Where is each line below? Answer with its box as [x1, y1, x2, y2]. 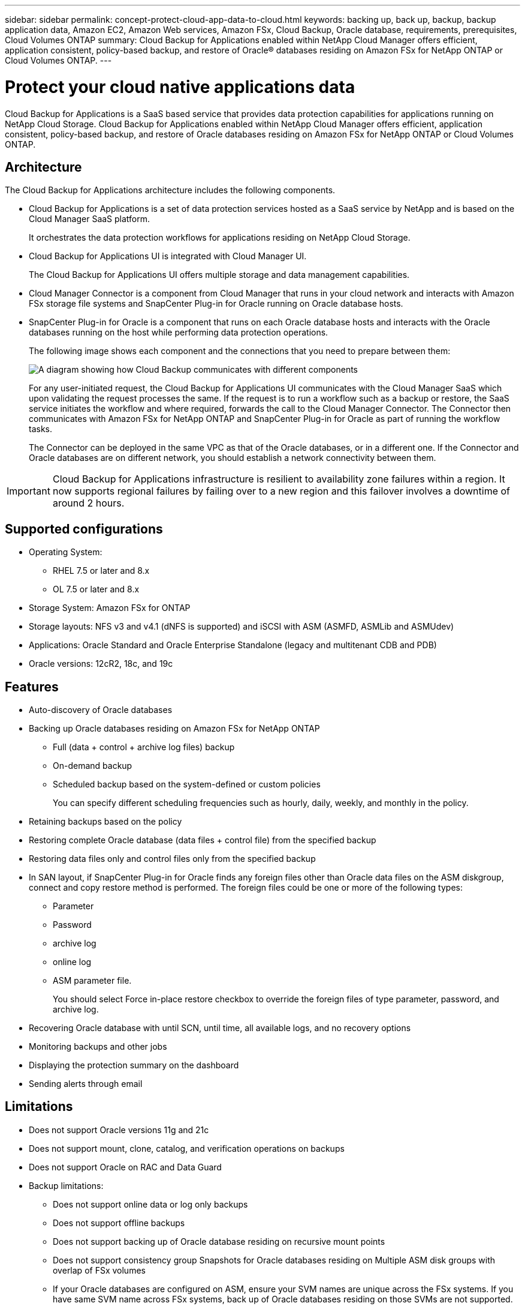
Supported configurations [5, 521, 163, 537]
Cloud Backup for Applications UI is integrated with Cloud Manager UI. [29, 251, 307, 262]
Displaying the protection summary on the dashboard [29, 1060, 239, 1071]
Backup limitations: [29, 1180, 104, 1191]
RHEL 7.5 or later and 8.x [53, 565, 150, 576]
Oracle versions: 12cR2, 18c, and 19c [29, 658, 173, 669]
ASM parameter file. [53, 975, 132, 986]
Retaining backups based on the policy [29, 816, 182, 827]
